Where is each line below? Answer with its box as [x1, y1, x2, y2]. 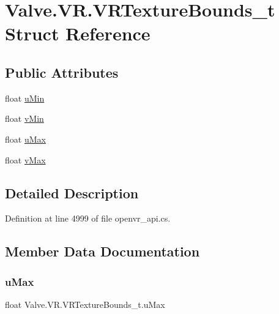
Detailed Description [5, 183, 139, 202]
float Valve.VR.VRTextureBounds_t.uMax [5, 297, 165, 310]
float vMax [5, 153, 46, 166]
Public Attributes [5, 62, 119, 81]
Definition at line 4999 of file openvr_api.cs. [5, 212, 171, 225]
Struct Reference [5, 21, 151, 46]
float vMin [5, 112, 44, 125]
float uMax [5, 132, 46, 145]
